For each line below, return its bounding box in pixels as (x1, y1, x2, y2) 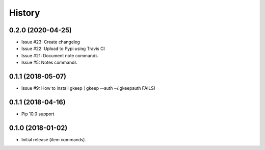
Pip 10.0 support (21, 111, 54, 117)
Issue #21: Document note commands (21, 52, 98, 58)
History (9, 7, 40, 18)
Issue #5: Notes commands (21, 59, 77, 66)
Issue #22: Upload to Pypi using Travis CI (21, 46, 105, 51)
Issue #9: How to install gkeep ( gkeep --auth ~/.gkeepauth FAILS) (21, 85, 156, 91)
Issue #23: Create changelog (21, 39, 80, 45)
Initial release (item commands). (21, 136, 86, 142)
